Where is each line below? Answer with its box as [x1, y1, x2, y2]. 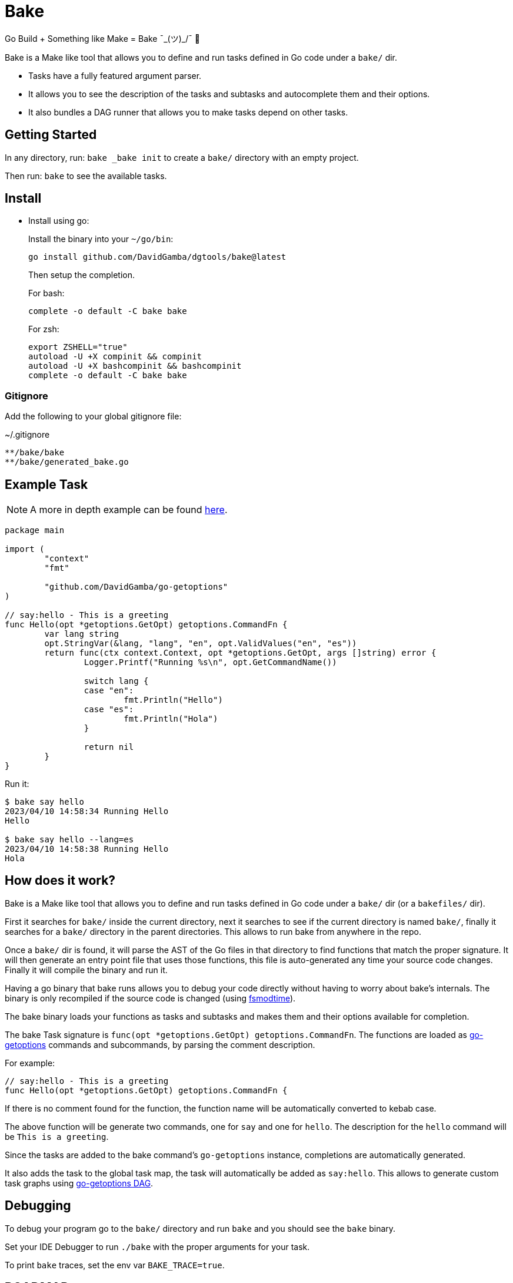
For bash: [28, 288, 65, 299]
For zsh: [28, 324, 59, 335]
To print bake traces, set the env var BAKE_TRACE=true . [5, 1259, 225, 1270]
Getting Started [5, 127, 97, 143]
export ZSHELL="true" [28, 342, 128, 352]
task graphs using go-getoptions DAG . [5, 1178, 154, 1188]
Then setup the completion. [28, 270, 135, 280]
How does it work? [5, 873, 116, 888]
